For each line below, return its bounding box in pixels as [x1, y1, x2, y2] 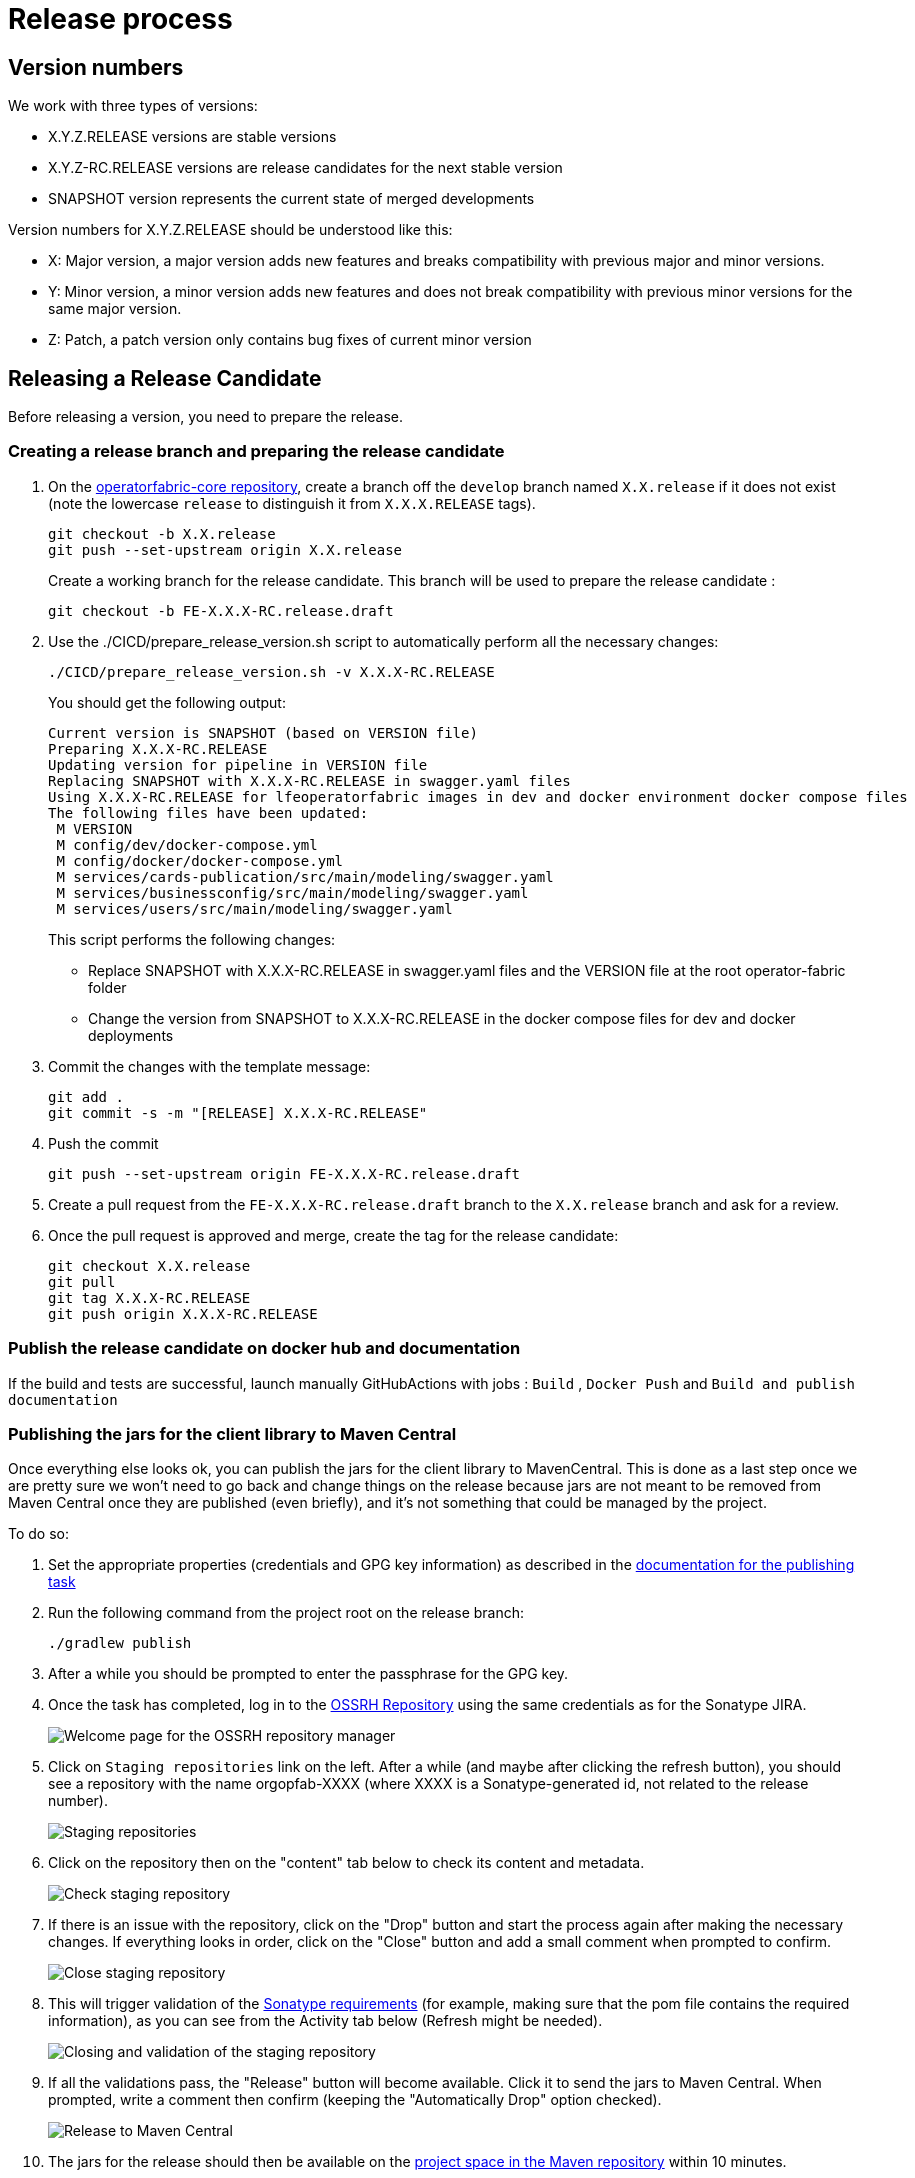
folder [88, 978, 127, 996]
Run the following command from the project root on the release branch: [48, 1604, 525, 1622]
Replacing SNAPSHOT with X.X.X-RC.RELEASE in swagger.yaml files [48, 772, 571, 789]
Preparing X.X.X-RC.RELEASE [48, 740, 268, 757]
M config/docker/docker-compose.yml [56, 852, 344, 869]
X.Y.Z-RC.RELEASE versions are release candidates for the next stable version [48, 159, 563, 177]
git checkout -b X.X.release [48, 525, 276, 542]
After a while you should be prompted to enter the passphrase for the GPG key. [48, 1665, 569, 1683]
